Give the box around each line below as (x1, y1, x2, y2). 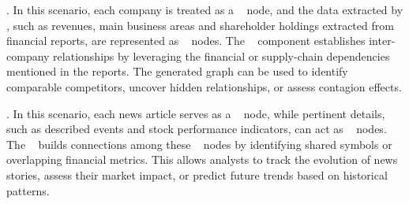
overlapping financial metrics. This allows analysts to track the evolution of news (6, 151, 398, 168)
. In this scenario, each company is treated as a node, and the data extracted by (6, 2, 403, 17)
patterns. (6, 182, 50, 198)
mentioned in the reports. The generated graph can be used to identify (6, 63, 348, 80)
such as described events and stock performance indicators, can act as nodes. (6, 121, 387, 137)
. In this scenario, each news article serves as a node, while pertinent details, (6, 105, 385, 121)
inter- (369, 32, 396, 49)
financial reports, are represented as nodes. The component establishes (6, 32, 366, 49)
